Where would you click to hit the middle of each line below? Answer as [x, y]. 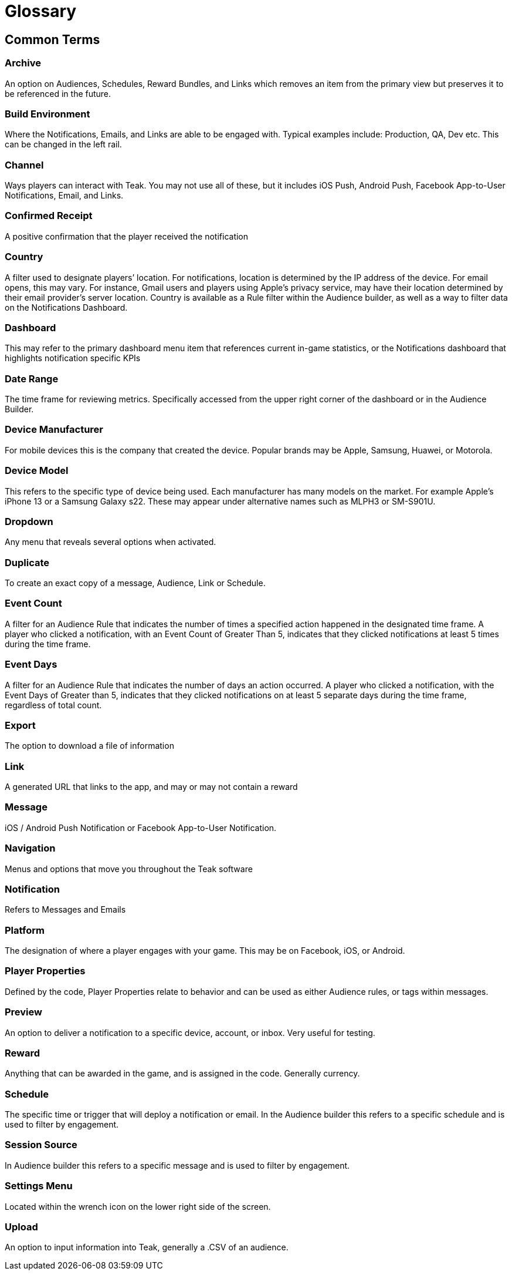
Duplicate [27, 562]
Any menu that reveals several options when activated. [111, 542]
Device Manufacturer [54, 430]
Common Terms [52, 39]
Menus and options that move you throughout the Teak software [129, 869]
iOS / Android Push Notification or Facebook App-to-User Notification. [141, 827]
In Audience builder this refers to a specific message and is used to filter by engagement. [177, 1165]
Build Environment [48, 114]
